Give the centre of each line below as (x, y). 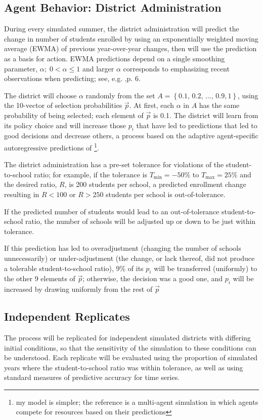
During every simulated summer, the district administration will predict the (122, 29)
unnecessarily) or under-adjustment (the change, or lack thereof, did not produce (129, 258)
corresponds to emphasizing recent (176, 68)
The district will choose (40, 95)
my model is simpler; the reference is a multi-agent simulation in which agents (137, 402)
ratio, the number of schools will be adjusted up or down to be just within (141, 221)
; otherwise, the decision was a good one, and (153, 278)
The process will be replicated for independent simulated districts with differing (127, 337)
